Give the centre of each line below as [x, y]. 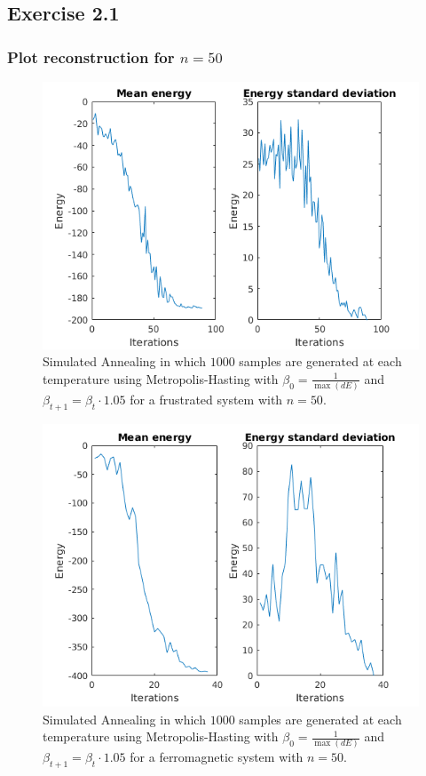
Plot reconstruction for [91, 56]
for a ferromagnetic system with [217, 757]
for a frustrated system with [206, 400]
